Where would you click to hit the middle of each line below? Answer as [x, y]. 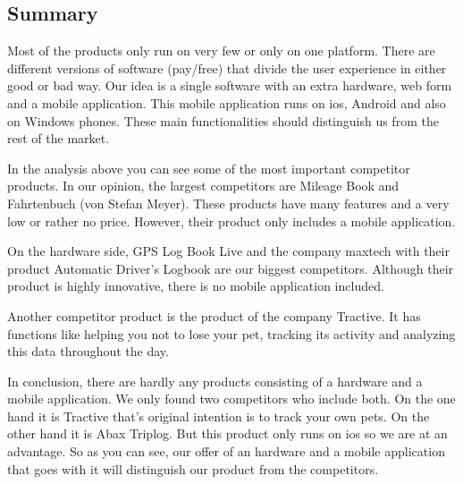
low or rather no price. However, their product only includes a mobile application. [231, 221]
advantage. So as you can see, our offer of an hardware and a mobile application [226, 451]
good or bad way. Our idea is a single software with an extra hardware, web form [230, 85]
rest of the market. [59, 138]
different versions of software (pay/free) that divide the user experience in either [227, 68]
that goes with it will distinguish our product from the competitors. [193, 468]
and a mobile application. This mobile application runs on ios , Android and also [227, 102]
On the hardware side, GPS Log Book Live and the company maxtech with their [228, 251]
